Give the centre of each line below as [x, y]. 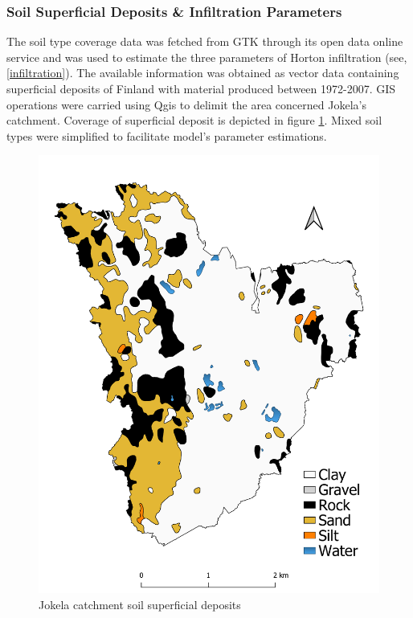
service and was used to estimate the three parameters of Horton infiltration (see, [207, 57]
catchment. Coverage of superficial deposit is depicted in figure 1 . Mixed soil [194, 120]
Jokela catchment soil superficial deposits [140, 604]
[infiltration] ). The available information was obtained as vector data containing [203, 73]
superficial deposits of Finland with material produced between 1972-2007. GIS [201, 88]
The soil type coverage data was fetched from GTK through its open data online [205, 41]
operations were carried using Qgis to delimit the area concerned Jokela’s [186, 104]
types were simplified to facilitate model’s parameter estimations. [167, 135]
